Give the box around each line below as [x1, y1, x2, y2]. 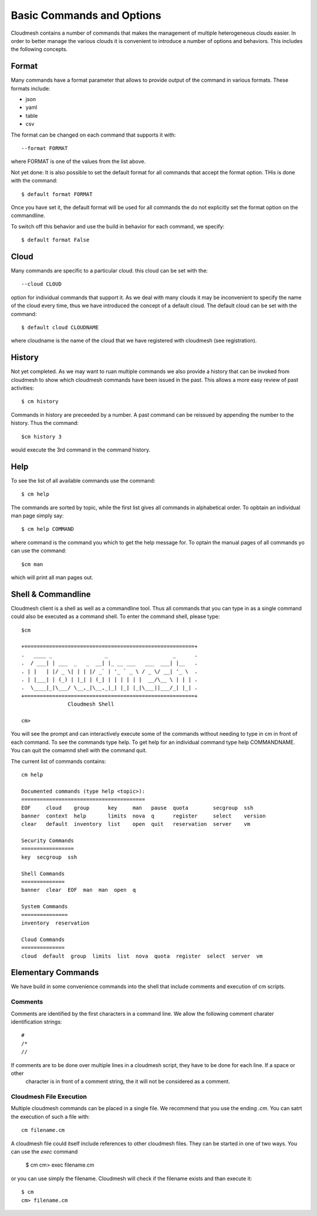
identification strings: [11, 1018, 62, 1025]
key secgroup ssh [21, 853, 77, 860]
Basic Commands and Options [11, 9, 161, 22]
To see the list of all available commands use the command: [11, 477, 156, 484]
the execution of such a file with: [11, 1113, 90, 1120]
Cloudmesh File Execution [11, 1092, 87, 1101]
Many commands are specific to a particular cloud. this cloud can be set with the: [11, 267, 208, 274]
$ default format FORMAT [21, 191, 93, 197]
